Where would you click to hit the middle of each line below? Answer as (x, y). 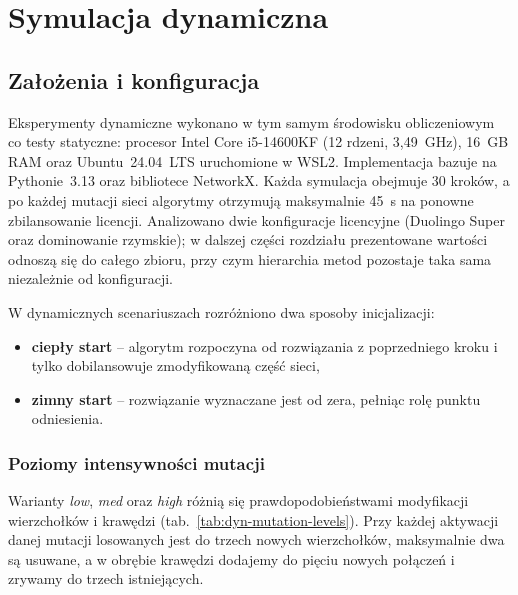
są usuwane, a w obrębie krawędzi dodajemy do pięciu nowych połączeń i (231, 558)
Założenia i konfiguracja (134, 79)
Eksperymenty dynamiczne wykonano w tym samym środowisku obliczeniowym (251, 121)
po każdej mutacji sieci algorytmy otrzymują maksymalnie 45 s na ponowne (241, 199)
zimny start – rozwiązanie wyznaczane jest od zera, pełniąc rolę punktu (256, 398)
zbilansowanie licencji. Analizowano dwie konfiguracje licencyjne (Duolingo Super (256, 219)
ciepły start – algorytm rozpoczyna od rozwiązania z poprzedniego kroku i (264, 345)
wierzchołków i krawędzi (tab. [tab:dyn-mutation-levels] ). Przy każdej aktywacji (253, 519)
